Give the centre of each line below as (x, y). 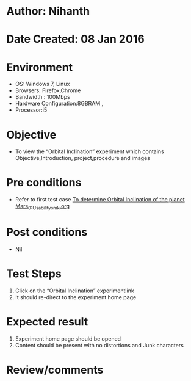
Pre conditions (44, 183)
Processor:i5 (31, 110)
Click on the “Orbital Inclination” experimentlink (74, 291)
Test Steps (34, 274)
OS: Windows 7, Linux (42, 84)
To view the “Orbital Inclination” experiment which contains (89, 151)
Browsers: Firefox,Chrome (48, 90)
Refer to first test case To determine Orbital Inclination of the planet (100, 200)
